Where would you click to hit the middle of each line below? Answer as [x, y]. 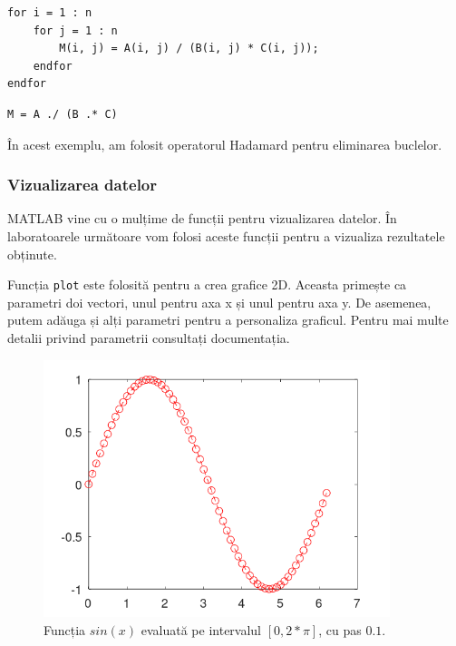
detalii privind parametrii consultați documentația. [149, 338]
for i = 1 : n [50, 13]
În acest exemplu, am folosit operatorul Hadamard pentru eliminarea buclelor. [225, 144]
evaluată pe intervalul [201, 629]
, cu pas [340, 629]
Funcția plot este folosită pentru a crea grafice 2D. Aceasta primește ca [207, 284]
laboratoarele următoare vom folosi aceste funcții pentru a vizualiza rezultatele [226, 235]
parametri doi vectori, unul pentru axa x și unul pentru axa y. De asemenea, [219, 302]
